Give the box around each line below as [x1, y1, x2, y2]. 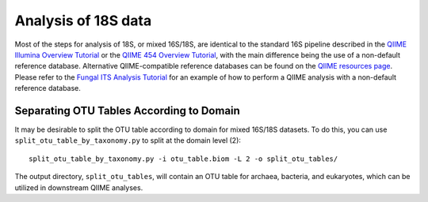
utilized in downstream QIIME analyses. [14, 182, 143, 193]
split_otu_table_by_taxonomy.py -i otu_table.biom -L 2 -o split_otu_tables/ [29, 154, 338, 163]
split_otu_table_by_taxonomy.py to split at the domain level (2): [14, 136, 242, 145]
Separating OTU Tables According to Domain [14, 103, 241, 118]
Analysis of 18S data [14, 12, 152, 29]
